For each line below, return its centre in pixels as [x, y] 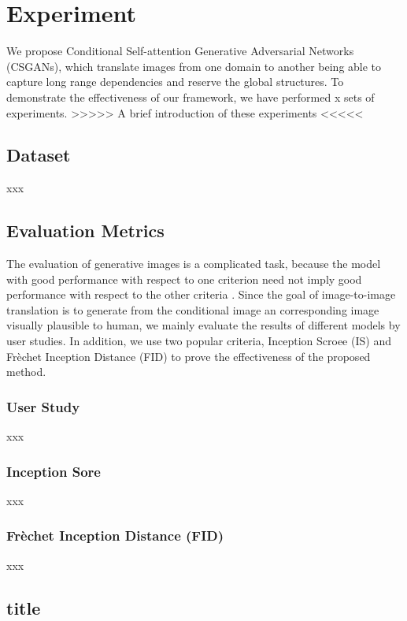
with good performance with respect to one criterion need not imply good [184, 279]
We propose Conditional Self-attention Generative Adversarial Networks [180, 51]
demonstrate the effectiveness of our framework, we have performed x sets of [191, 97]
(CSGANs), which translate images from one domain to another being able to [194, 66]
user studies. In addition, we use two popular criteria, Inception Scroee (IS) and [199, 341]
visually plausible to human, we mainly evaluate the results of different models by [203, 325]
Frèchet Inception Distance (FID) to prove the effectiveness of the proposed [189, 356]
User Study [43, 406]
